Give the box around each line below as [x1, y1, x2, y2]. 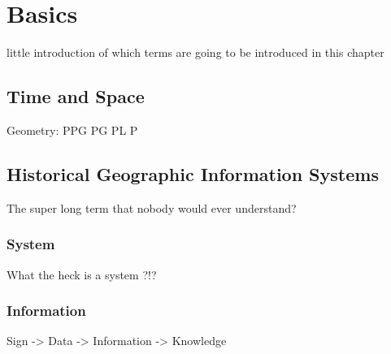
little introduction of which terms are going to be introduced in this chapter [7, 44, 384, 61]
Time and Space [7, 84, 145, 109]
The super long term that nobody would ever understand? [7, 199, 297, 216]
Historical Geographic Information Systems [7, 161, 379, 186]
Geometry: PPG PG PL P [7, 121, 138, 138]
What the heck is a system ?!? [7, 265, 157, 283]
